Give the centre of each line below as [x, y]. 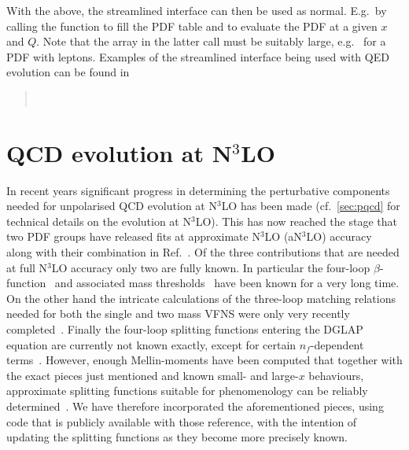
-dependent [337, 344]
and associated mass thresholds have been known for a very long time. [227, 283]
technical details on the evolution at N [99, 221]
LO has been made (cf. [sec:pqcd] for [311, 206]
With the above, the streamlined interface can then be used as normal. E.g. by [197, 10]
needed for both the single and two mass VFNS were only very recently [178, 314]
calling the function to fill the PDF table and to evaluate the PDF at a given [192, 26]
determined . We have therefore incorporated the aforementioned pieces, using [195, 406]
